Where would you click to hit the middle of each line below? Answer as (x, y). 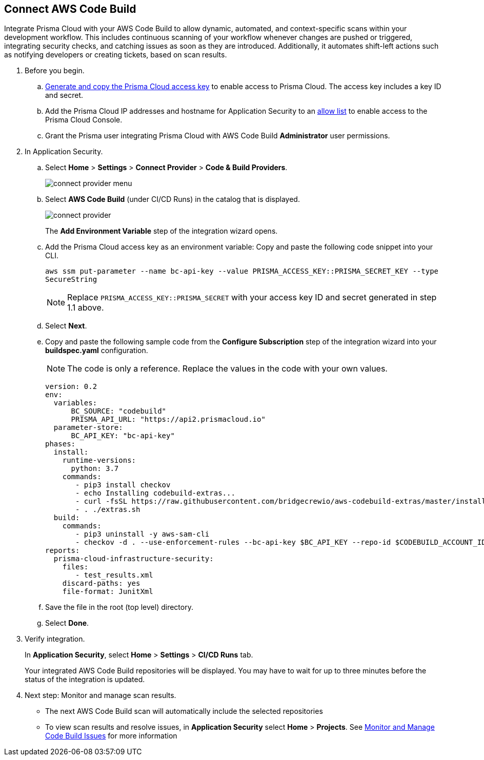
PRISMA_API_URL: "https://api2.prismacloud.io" (168, 419)
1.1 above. (86, 308)
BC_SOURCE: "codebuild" (119, 411)
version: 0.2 (71, 387)
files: (75, 567)
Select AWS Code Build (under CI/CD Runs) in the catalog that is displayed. (173, 199)
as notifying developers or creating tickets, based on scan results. (116, 55)
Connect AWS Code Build (70, 9)
